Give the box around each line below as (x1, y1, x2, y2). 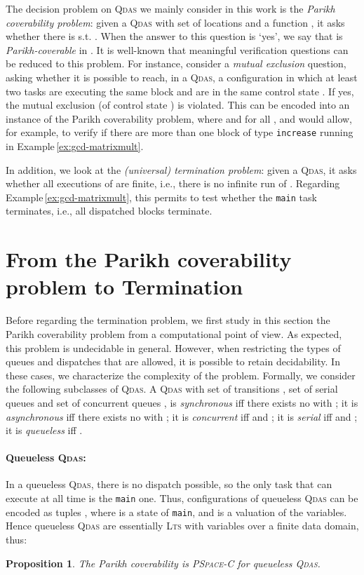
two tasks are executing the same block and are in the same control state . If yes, (6, 83, 354, 98)
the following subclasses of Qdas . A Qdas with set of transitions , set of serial (6, 381, 338, 396)
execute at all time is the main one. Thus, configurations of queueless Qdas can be (6, 491, 358, 506)
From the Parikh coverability (6, 245, 292, 273)
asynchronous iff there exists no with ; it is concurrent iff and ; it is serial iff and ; (6, 409, 358, 424)
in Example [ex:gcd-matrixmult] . (6, 139, 144, 153)
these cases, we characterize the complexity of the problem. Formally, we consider (6, 367, 356, 382)
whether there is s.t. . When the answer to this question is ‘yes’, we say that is (6, 29, 343, 43)
